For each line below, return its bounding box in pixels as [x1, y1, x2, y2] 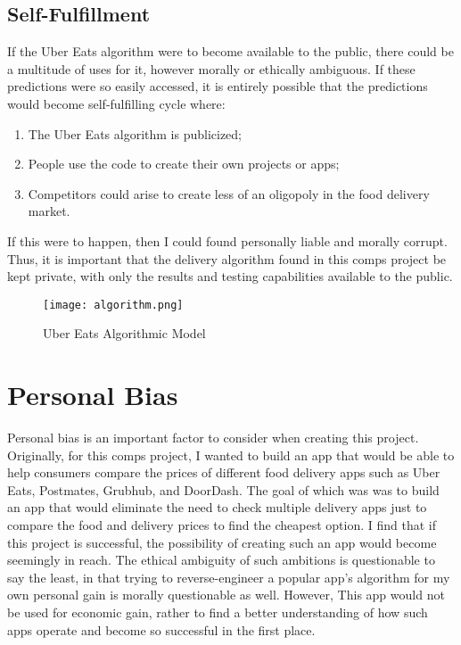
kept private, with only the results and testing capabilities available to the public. [7, 267, 453, 285]
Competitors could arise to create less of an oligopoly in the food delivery [28, 184, 430, 203]
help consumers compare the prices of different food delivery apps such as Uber [7, 463, 440, 482]
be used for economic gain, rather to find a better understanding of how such [7, 603, 428, 622]
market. [28, 202, 70, 220]
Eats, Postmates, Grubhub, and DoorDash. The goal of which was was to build [7, 480, 440, 499]
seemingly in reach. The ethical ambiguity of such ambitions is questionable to [7, 550, 435, 569]
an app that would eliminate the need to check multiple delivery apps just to [7, 498, 427, 517]
